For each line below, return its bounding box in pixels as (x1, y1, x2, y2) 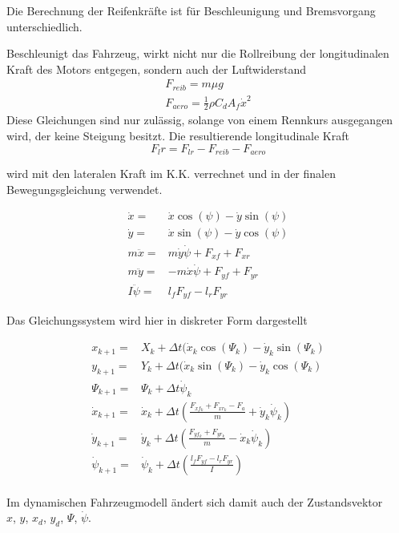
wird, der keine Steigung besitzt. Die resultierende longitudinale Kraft (6, 127, 349, 144)
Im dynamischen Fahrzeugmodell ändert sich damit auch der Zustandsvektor (6, 493, 383, 510)
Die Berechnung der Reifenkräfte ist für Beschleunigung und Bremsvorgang (6, 2, 376, 18)
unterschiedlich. (6, 18, 83, 34)
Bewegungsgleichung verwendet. (6, 180, 163, 197)
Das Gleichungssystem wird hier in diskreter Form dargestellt (6, 312, 308, 329)
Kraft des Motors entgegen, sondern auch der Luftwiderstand (6, 60, 307, 77)
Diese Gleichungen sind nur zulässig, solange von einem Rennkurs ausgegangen (6, 111, 393, 128)
